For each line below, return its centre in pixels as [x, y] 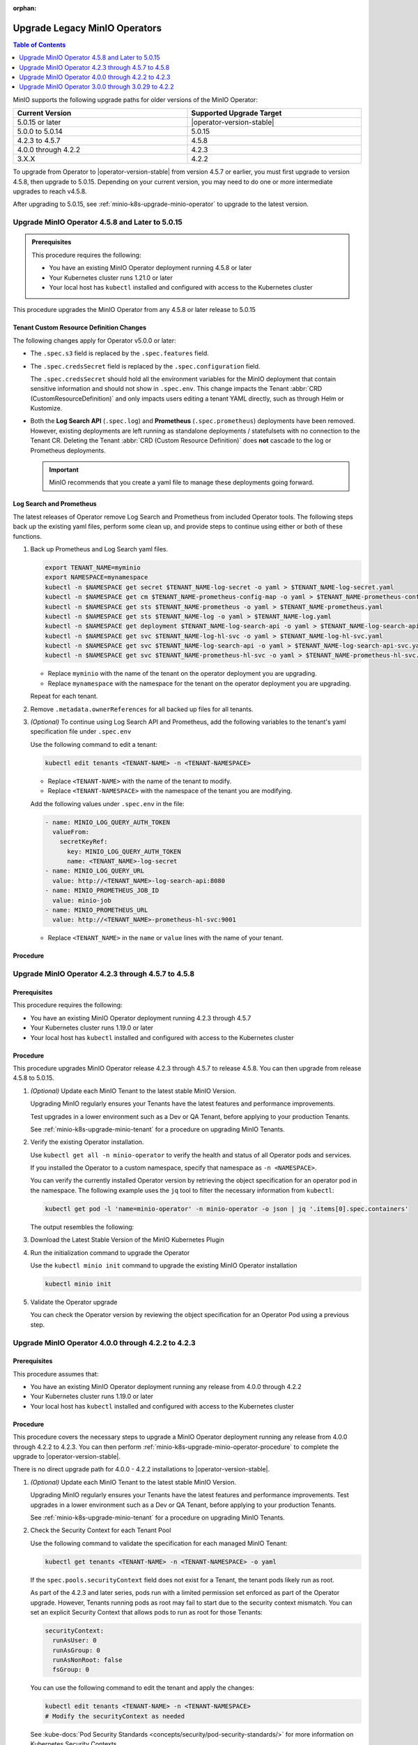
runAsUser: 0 [75, 1641]
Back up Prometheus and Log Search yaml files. [99, 549]
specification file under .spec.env [81, 732]
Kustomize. [46, 408]
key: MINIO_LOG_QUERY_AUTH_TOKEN [124, 851]
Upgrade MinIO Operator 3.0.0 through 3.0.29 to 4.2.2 [96, 87]
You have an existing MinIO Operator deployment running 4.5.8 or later [150, 268]
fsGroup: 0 [71, 1670]
